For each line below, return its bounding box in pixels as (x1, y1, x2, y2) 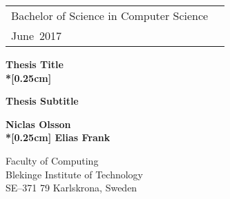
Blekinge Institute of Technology (6, 167, 143, 181)
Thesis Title (6, 57, 64, 71)
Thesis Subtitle (6, 94, 79, 108)
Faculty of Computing (6, 153, 99, 167)
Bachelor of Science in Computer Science (11, 8, 209, 23)
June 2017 (11, 28, 62, 43)
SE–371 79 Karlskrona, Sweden (6, 180, 137, 195)
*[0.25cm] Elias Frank (6, 130, 111, 145)
